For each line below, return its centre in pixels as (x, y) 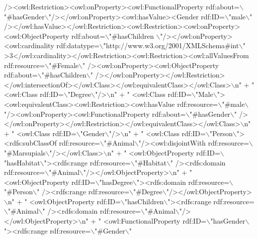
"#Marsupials (25, 152)
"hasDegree (116, 182)
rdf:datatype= (78, 45)
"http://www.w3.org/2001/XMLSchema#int (171, 45)
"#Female (64, 65)
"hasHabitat (22, 162)
